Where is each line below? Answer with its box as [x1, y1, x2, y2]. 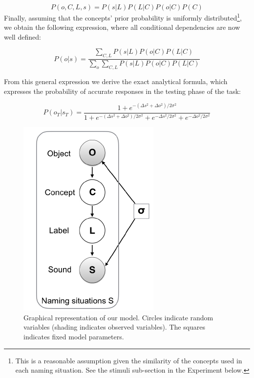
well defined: [4, 31, 41, 42]
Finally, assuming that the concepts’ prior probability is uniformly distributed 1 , [4, 11, 242, 22]
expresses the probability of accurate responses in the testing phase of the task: [4, 86, 241, 96]
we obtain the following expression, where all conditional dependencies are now [4, 22, 240, 32]
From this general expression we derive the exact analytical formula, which [4, 76, 228, 87]
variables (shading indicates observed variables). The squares [23, 322, 206, 332]
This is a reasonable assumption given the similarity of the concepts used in [15, 355, 242, 365]
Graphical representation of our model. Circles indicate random [23, 312, 213, 322]
